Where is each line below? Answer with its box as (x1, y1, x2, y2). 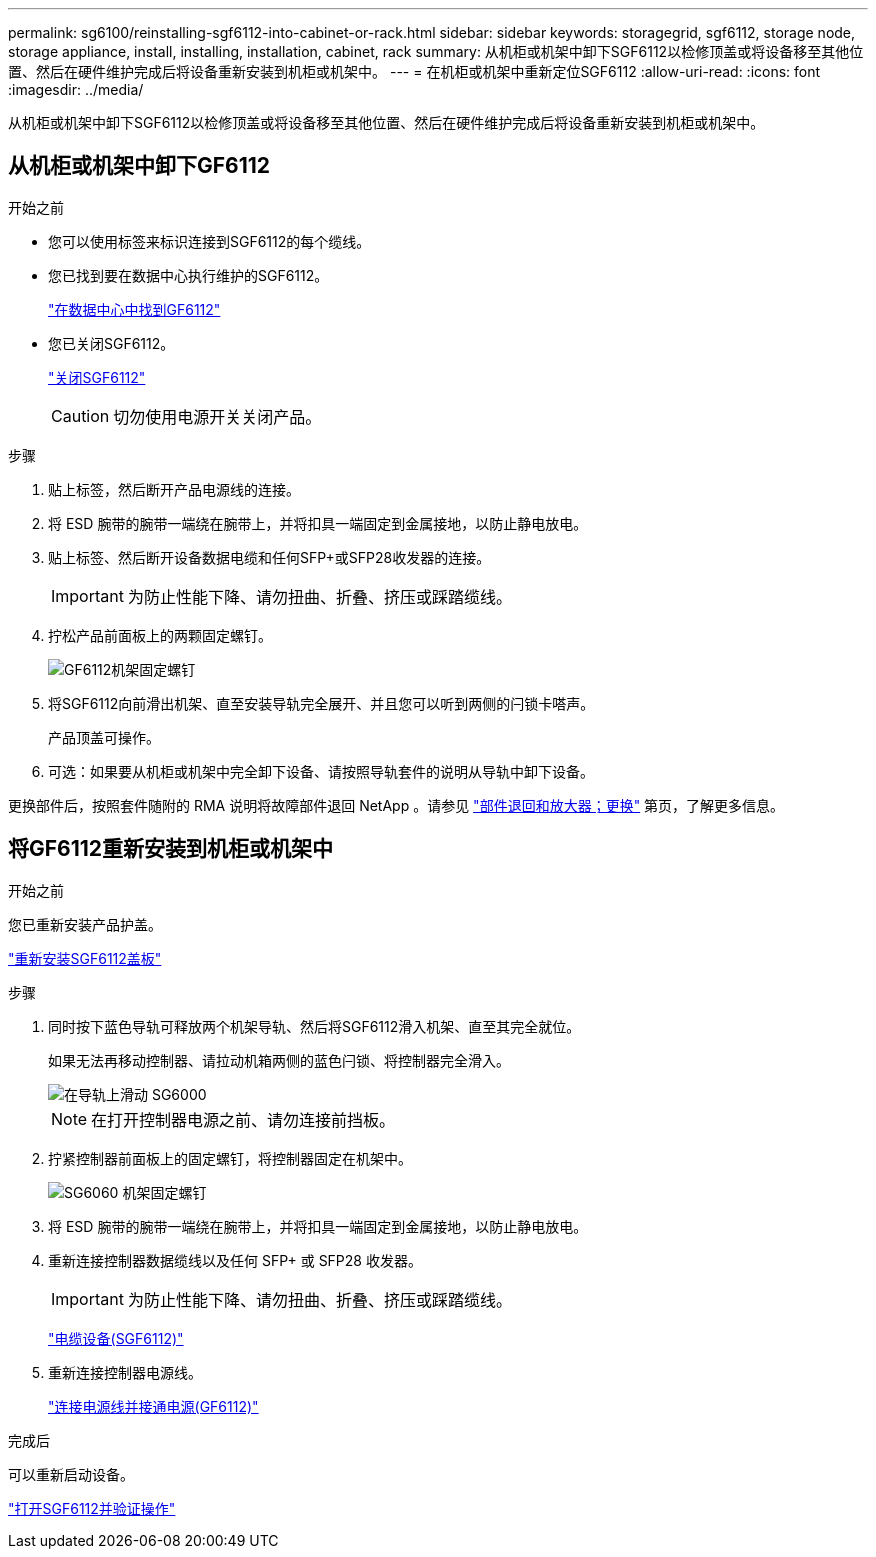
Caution (51, 405, 110, 426)
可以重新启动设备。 (8, 1465, 134, 1483)
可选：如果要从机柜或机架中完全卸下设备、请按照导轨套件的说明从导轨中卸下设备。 (48, 762, 594, 780)
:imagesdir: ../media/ (8, 81, 144, 98)
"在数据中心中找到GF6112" (48, 300, 221, 318)
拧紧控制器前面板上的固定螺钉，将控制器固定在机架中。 (48, 1149, 412, 1167)
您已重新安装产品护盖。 (8, 915, 162, 933)
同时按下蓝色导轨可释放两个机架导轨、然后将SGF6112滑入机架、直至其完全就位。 (48, 1017, 581, 1035)
